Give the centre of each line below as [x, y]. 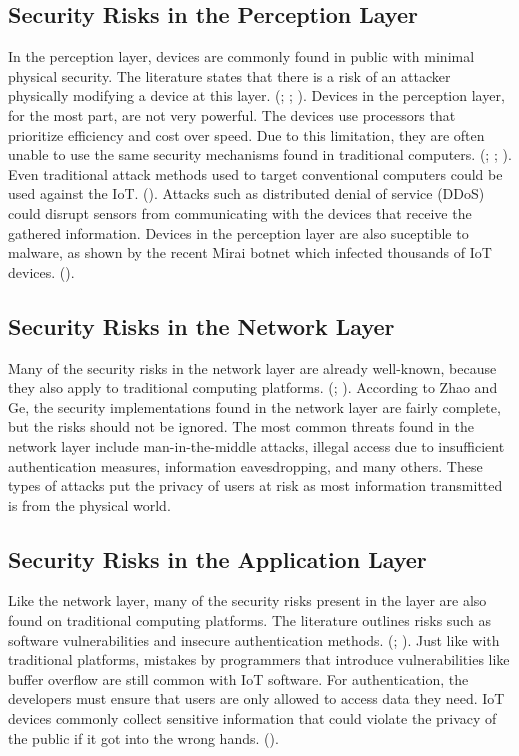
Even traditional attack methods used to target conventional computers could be [255, 173]
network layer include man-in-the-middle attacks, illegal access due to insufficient [256, 445]
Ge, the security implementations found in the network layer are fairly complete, [254, 406]
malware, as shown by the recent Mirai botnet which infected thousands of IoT [250, 252]
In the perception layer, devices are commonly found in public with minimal [241, 56]
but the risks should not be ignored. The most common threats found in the [241, 426]
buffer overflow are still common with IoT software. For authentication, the [238, 678]
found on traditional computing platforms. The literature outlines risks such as [249, 620]
